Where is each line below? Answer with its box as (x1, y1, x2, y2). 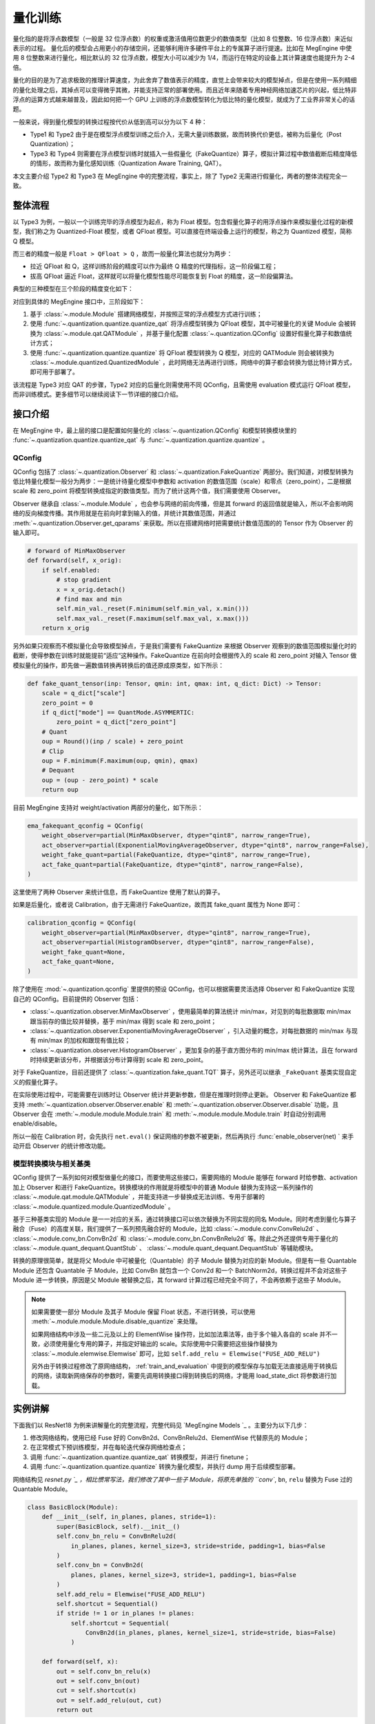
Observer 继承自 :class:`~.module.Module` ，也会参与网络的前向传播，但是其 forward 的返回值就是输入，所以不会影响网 (12, 499, 354, 508)
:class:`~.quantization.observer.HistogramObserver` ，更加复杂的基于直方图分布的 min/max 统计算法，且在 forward (30, 1045, 358, 1054)
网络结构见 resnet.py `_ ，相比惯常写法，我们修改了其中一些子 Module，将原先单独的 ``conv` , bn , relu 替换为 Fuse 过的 (12, 1475, 353, 1483)
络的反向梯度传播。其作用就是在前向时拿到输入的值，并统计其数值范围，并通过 (12, 509, 236, 517)
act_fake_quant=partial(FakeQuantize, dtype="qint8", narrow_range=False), (41, 861, 304, 868)
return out (56, 1706, 93, 1714)
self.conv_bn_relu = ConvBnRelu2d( (56, 1532, 177, 1541)
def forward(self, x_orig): (27, 557, 122, 565)
